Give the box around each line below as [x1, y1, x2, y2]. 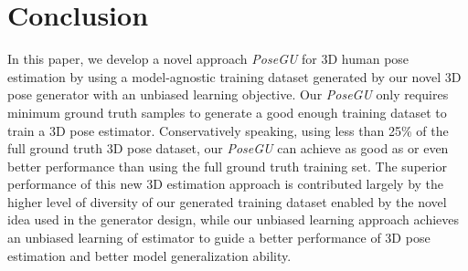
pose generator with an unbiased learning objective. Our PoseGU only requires [7, 85, 449, 104]
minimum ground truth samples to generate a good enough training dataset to [7, 102, 447, 121]
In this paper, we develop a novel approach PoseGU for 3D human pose [7, 49, 409, 68]
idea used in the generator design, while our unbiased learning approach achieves [7, 210, 460, 229]
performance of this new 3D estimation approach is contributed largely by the [7, 174, 444, 193]
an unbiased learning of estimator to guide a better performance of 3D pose [7, 228, 431, 247]
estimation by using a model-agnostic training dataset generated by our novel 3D [7, 67, 462, 86]
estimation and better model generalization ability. [7, 245, 292, 265]
